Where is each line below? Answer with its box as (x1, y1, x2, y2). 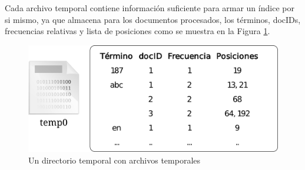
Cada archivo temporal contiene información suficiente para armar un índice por (5, 2, 294, 14)
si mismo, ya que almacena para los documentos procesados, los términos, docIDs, (5, 13, 301, 25)
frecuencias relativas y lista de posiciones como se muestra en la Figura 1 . (5, 25, 270, 37)
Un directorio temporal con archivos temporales (28, 154, 201, 166)
